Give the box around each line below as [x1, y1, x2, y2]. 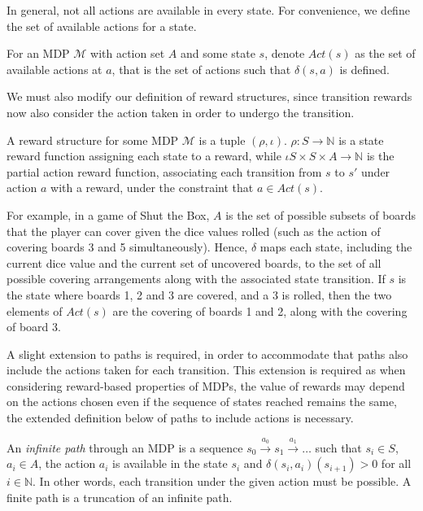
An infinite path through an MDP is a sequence [7, 439, 243, 456]
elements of [7, 302, 63, 319]
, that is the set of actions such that [111, 60, 291, 77]
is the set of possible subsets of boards [225, 206, 416, 223]
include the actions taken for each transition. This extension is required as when [7, 361, 406, 378]
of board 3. [7, 318, 61, 335]
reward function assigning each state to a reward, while [7, 147, 281, 164]
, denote [264, 45, 305, 62]
